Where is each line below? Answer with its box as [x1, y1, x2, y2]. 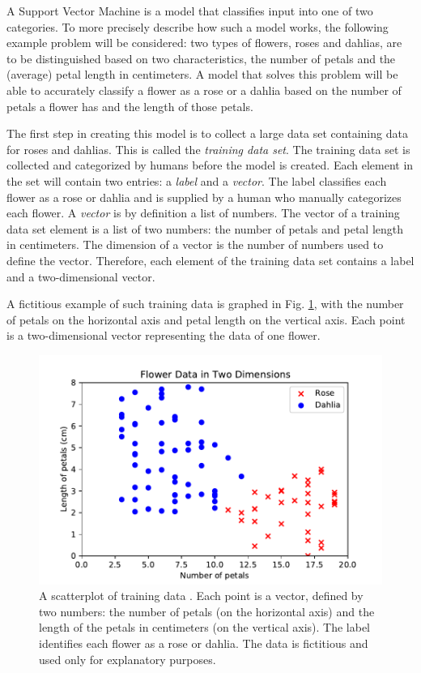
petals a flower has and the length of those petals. [6, 97, 253, 114]
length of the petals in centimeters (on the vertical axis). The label [39, 619, 371, 636]
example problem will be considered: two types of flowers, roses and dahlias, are [6, 34, 402, 51]
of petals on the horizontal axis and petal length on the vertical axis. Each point [6, 311, 406, 328]
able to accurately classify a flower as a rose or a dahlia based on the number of [6, 81, 402, 98]
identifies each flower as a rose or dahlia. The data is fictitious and [39, 634, 368, 651]
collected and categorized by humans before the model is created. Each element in [6, 156, 414, 174]
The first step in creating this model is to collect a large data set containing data [6, 125, 408, 142]
